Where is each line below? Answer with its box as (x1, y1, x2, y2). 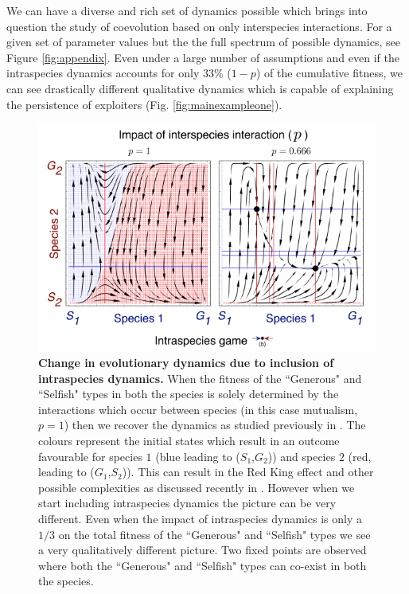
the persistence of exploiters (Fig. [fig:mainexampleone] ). (6, 96, 282, 112)
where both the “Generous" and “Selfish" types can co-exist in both (38, 557, 367, 573)
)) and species (267, 447, 336, 464)
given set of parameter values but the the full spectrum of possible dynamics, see (6, 33, 400, 50)
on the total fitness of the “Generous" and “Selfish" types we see (58, 526, 371, 542)
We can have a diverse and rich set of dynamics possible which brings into (6, 2, 368, 18)
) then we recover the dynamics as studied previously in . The (64, 416, 366, 433)
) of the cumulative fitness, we (255, 64, 403, 81)
